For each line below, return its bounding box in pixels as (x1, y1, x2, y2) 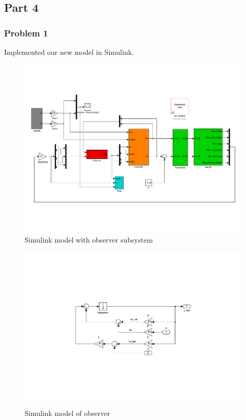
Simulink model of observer (25, 407, 110, 418)
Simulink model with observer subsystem (25, 234, 153, 245)
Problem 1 (4, 26, 48, 39)
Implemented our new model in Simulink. (4, 47, 134, 57)
